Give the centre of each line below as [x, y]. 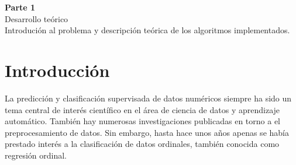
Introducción [57, 70]
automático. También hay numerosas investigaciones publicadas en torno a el [143, 121]
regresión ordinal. [36, 155]
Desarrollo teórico [37, 18]
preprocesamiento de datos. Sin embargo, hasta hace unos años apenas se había [147, 132]
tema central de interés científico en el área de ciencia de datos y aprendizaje [142, 109]
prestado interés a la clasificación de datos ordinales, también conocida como [142, 144]
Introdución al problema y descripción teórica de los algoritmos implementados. [147, 30]
